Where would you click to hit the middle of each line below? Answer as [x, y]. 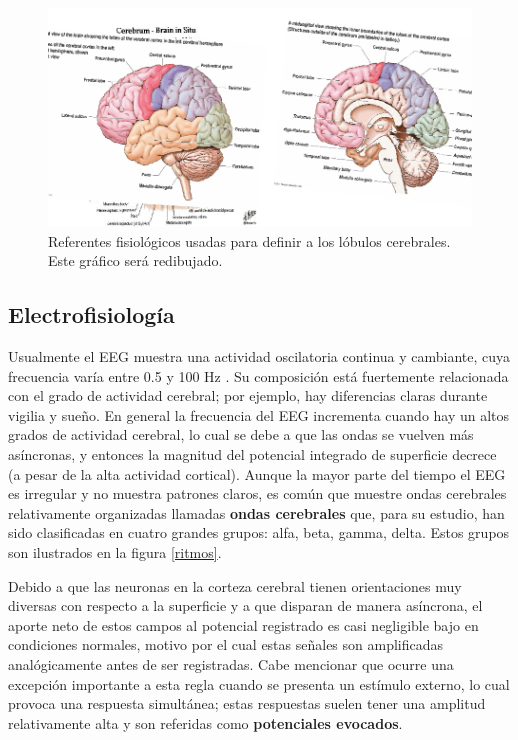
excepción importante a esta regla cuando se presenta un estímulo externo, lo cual [259, 683]
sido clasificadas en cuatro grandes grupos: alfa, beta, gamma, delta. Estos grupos [259, 532]
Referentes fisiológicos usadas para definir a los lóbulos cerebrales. [249, 240]
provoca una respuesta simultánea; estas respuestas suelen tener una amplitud [247, 703]
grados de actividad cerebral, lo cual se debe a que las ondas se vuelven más [241, 434]
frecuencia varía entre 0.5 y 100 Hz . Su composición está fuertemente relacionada [258, 375]
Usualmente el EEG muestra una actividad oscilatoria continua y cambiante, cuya [259, 356]
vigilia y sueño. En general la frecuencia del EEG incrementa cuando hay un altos [259, 414]
